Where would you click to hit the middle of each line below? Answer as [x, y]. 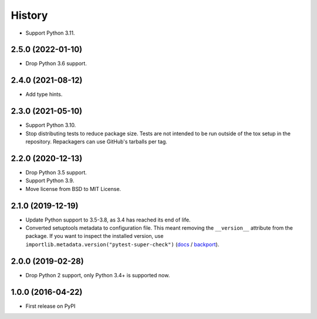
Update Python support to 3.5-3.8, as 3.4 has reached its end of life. [108, 220]
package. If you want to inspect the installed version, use [95, 236]
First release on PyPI [50, 306]
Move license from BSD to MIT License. [73, 189]
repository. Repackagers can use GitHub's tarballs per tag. [96, 142]
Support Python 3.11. [50, 33]
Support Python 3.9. [50, 181]
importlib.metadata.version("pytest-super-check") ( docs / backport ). [122, 244]
